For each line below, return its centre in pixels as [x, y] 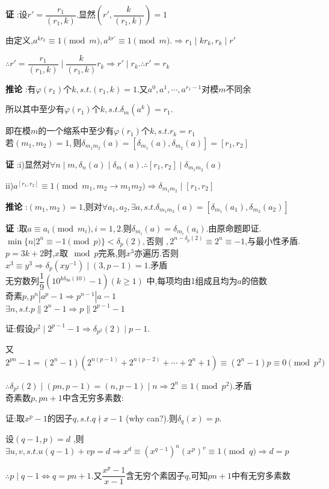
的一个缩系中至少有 [76, 131]
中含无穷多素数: [93, 398]
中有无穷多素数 [261, 475]
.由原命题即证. [234, 228]
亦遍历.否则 [157, 253]
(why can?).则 [151, 418]
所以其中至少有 [35, 109]
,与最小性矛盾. [273, 240]
